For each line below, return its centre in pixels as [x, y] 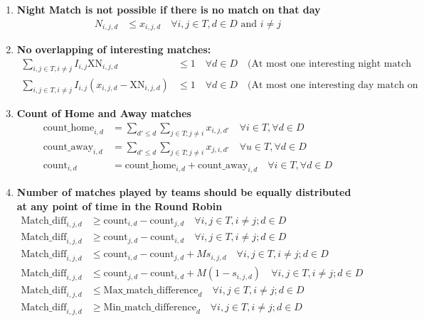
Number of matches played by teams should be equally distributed [184, 192]
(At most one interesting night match [329, 64]
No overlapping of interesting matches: [114, 49]
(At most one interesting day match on [333, 85]
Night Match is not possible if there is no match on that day [169, 9]
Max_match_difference [151, 291]
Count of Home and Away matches [104, 113]
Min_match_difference [150, 307]
